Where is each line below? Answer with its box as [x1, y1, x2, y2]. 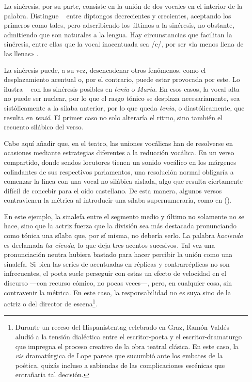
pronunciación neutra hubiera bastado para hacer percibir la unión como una [4, 249, 233, 259]
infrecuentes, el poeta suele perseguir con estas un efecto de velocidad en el [4, 268, 226, 278]
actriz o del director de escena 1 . [4, 297, 97, 308]
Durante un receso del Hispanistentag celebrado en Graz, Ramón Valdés [15, 322, 229, 332]
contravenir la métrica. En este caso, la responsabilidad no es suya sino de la [4, 287, 231, 297]
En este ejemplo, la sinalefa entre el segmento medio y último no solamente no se [4, 211, 244, 221]
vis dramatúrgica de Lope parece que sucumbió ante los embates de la [15, 350, 223, 361]
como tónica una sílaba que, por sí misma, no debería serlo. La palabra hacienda [4, 230, 243, 240]
